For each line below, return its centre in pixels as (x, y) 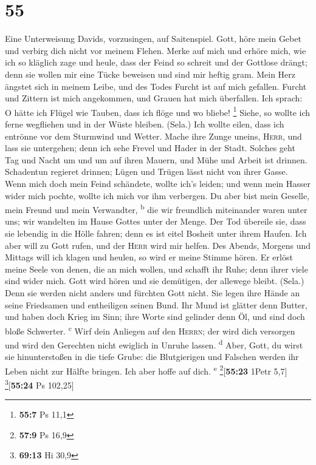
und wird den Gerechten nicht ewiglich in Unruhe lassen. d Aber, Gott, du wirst (154, 344)
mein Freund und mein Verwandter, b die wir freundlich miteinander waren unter (156, 209)
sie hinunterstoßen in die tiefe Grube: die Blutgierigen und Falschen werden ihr (152, 357)
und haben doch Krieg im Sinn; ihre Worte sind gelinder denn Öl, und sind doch (155, 317)
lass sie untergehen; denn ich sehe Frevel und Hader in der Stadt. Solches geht (150, 148)
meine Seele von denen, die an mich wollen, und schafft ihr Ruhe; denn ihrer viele (156, 269)
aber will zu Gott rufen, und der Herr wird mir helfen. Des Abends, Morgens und (158, 245)
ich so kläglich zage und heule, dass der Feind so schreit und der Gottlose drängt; (156, 62)
